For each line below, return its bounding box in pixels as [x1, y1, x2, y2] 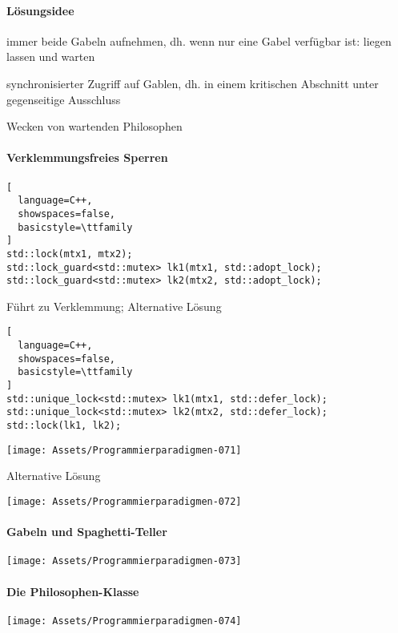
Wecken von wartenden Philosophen [6, 118, 183, 135]
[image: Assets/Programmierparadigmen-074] [6, 615, 242, 627]
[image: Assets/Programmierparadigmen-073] [6, 555, 242, 567]
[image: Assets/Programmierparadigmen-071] [6, 444, 242, 456]
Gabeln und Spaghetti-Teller [6, 523, 167, 540]
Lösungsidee [6, 2, 74, 18]
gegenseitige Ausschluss [6, 91, 121, 107]
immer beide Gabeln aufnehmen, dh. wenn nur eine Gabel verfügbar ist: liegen [6, 32, 392, 49]
